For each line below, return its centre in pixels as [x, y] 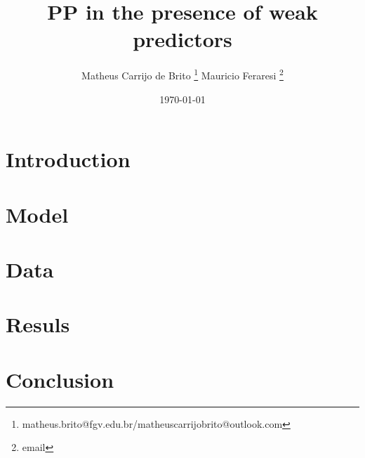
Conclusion [60, 379]
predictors [182, 39]
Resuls [38, 324]
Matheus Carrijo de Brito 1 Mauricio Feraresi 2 [182, 74]
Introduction [68, 159]
